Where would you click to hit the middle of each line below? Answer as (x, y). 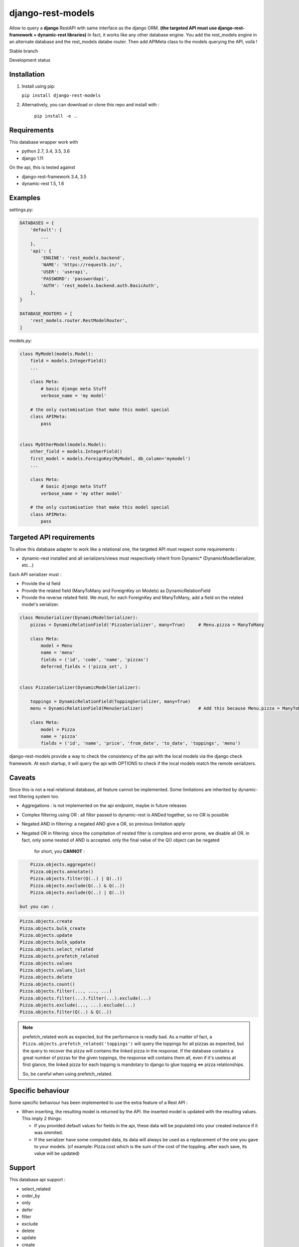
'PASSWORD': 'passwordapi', (75, 279)
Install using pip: (39, 86)
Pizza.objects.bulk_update (53, 942)
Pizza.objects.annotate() (62, 871)
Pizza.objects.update (46, 935)
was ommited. (49, 1133)
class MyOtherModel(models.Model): (63, 444)
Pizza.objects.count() (47, 984)
